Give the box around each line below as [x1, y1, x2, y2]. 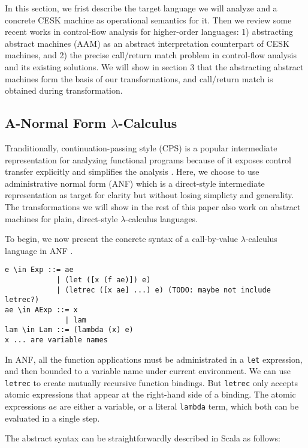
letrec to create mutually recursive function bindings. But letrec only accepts [5, 376, 298, 389]
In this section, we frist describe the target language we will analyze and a [5, 2, 277, 14]
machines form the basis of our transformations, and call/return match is [5, 72, 273, 85]
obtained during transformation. [5, 84, 123, 97]
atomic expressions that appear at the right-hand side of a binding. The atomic [5, 388, 296, 401]
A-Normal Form [5, 114, 107, 132]
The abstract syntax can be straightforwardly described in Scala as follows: [5, 432, 280, 444]
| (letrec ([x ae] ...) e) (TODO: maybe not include [56, 285, 271, 294]
